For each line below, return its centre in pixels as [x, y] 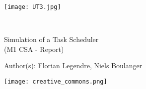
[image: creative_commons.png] [56, 82]
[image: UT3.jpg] [33, 7]
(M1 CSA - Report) [34, 49]
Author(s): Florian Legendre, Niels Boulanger [73, 66]
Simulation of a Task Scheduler [51, 39]
